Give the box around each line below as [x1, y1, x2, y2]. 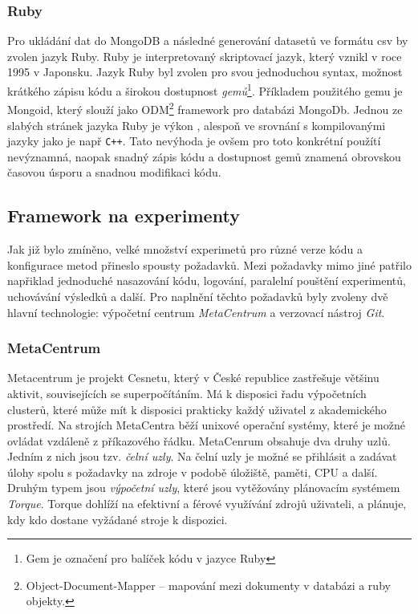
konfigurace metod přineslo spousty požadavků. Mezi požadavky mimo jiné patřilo [7, 256, 412, 273]
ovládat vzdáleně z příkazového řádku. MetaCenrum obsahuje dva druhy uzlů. [7, 432, 391, 449]
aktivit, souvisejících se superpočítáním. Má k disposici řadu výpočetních [7, 384, 367, 401]
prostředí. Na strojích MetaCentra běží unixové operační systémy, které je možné [7, 417, 405, 433]
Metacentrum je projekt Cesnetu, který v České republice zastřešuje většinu [7, 369, 379, 386]
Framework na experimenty [7, 203, 240, 228]
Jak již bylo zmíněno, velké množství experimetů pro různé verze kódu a [7, 241, 363, 258]
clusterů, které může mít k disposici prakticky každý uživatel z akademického [7, 401, 387, 417]
